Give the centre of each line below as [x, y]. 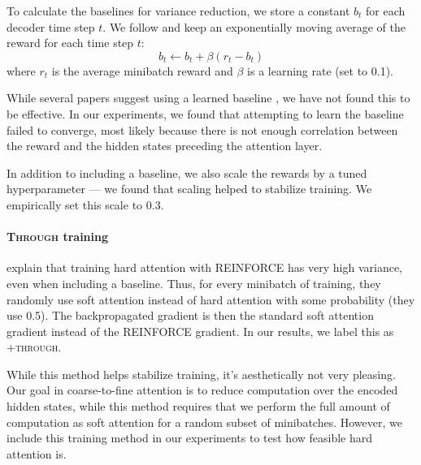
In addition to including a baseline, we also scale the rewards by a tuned [187, 172]
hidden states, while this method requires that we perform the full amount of [198, 406]
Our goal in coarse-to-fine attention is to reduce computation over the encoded [202, 390]
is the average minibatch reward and [142, 70]
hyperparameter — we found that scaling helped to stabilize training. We [189, 189]
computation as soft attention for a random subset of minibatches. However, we [204, 422]
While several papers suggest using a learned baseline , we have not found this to [208, 98]
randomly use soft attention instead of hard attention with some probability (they [211, 299]
